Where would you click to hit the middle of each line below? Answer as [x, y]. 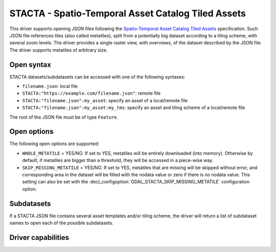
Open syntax [30, 65]
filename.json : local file [50, 86]
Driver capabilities [39, 237]
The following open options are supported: [54, 144]
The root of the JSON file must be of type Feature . [64, 117]
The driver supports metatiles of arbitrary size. [59, 50]
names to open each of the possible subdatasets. [61, 223]
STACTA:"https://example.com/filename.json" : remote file [91, 93]
